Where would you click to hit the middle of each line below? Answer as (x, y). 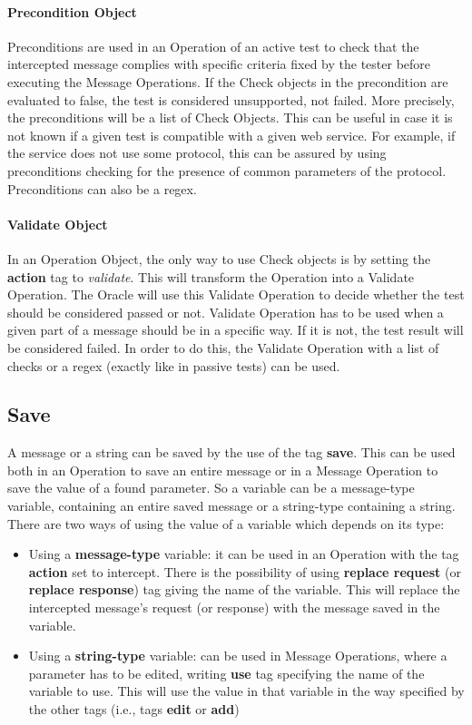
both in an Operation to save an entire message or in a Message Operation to (223, 470)
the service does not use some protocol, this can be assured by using (197, 153)
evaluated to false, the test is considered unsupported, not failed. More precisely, (231, 99)
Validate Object (58, 224)
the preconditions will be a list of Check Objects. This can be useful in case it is (230, 118)
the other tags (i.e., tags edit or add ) (134, 709)
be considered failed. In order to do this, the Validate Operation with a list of (223, 347)
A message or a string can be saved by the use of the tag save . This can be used (231, 452)
